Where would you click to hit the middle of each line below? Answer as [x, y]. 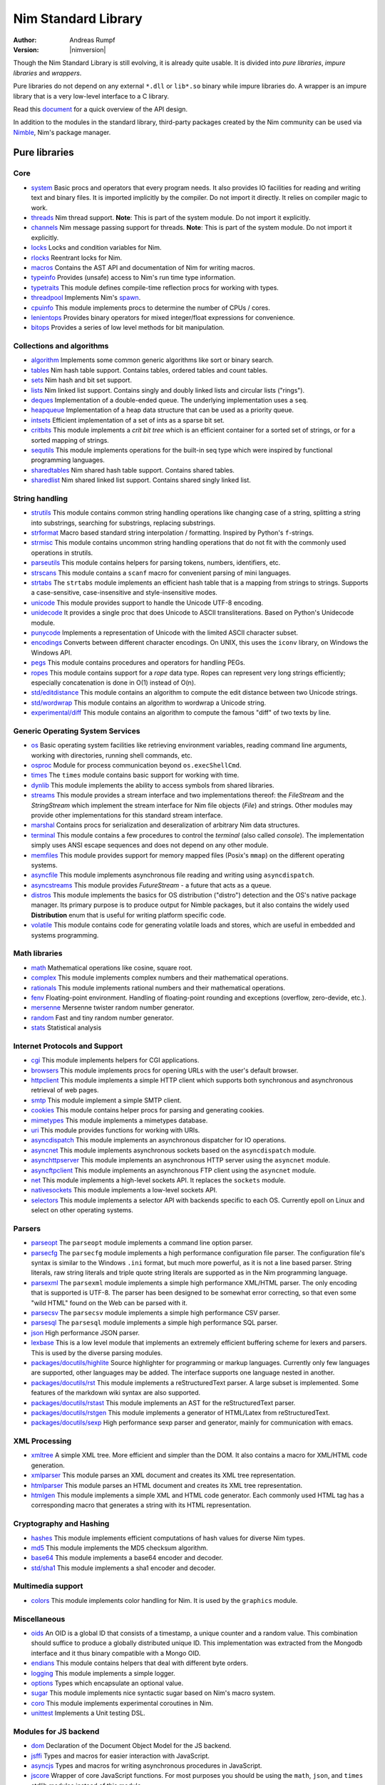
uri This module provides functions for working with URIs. [115, 1130]
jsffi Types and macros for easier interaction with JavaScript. [120, 1756]
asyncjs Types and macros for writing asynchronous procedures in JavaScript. [147, 1766]
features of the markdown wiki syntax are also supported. [116, 1393]
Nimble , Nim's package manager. [62, 132]
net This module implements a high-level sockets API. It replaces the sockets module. [158, 1180]
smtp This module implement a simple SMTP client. [106, 1100]
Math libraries [38, 953]
